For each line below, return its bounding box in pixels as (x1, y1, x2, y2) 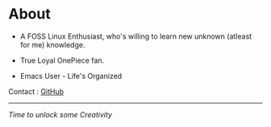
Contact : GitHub (8, 86, 65, 96)
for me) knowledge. (19, 39, 85, 49)
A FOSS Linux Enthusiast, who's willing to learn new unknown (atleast (19, 31, 252, 41)
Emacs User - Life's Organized (19, 71, 123, 80)
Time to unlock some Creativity (8, 109, 113, 119)
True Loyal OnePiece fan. (19, 55, 105, 65)
